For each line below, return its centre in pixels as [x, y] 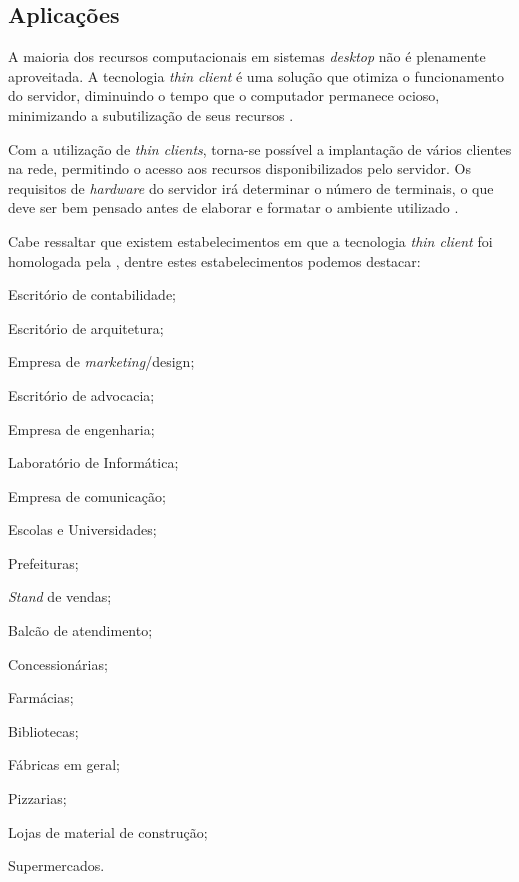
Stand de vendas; [60, 596]
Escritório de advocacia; [81, 394]
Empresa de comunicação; [87, 495]
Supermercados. [56, 865]
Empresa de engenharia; [81, 428]
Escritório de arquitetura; [86, 327]
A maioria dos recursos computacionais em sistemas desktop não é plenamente [247, 56]
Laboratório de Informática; [93, 462]
